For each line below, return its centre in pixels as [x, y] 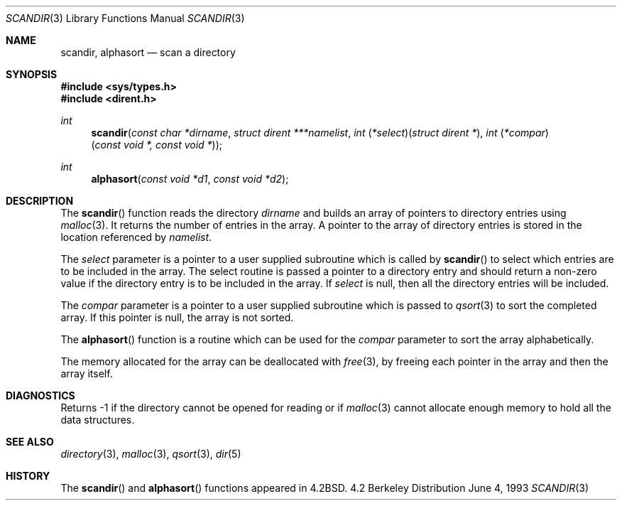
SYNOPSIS [32, 74]
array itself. [87, 373]
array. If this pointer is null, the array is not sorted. [177, 317]
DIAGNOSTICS [40, 395]
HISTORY [28, 476]
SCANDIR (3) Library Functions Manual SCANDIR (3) [125, 18]
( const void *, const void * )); [157, 145]
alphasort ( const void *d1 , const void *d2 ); [190, 179]
